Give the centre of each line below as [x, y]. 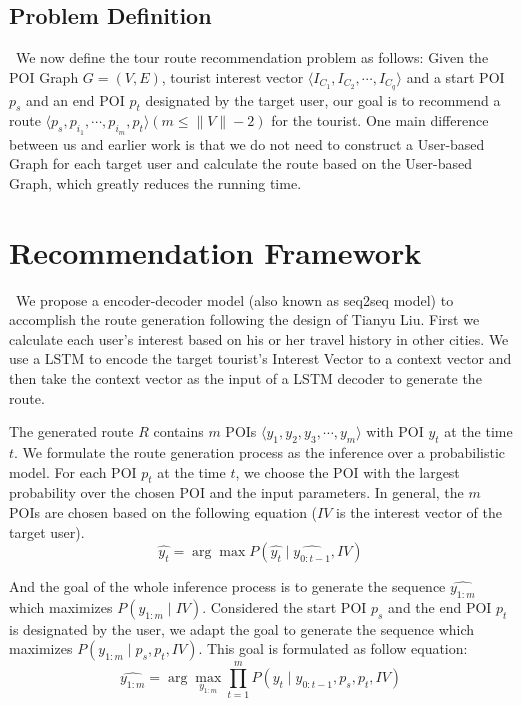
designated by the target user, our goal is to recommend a [323, 99]
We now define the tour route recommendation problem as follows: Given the [252, 57]
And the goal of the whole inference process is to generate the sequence [227, 586]
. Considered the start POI [284, 606]
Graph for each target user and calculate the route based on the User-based [241, 163]
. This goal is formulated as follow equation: [333, 648]
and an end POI [75, 99]
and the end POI [440, 606]
